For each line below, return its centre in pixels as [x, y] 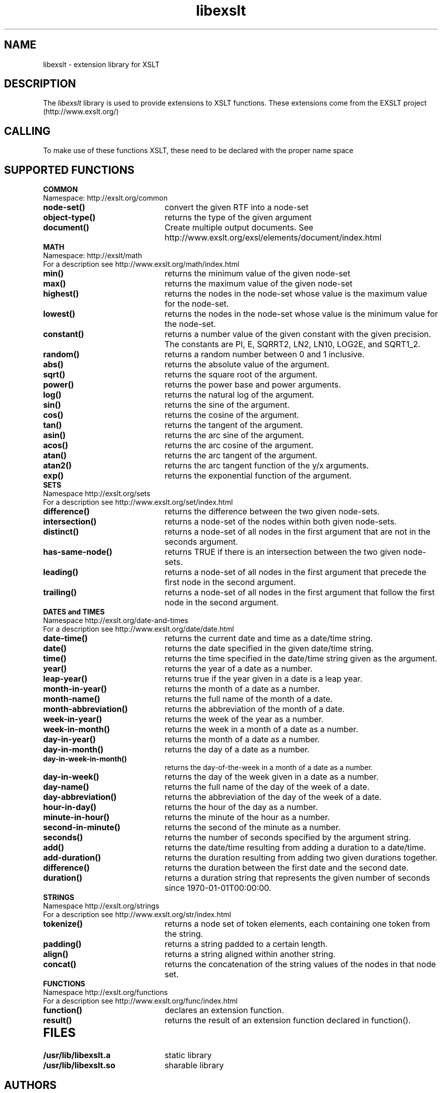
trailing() [60, 592]
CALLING [27, 131]
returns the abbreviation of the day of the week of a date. [273, 797]
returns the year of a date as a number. [239, 669]
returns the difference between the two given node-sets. [272, 512]
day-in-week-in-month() [85, 759]
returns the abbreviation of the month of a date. [255, 709]
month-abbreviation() [86, 709]
